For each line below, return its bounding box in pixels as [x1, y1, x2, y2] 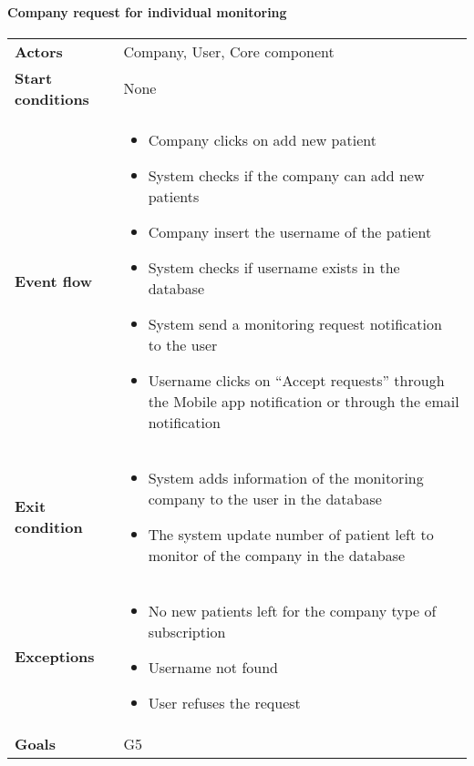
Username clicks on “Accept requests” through [148, 369, 445, 391]
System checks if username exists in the [148, 256, 400, 278]
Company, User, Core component [123, 40, 335, 62]
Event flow [15, 270, 92, 291]
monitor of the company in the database [148, 544, 406, 566]
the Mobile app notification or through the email [148, 390, 459, 412]
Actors [15, 40, 63, 62]
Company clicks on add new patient [148, 128, 376, 150]
